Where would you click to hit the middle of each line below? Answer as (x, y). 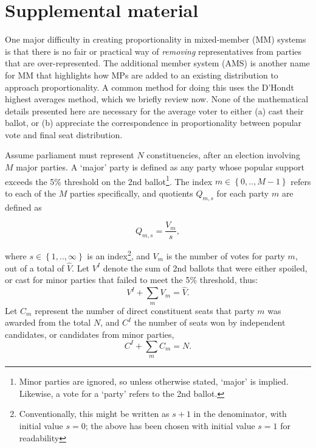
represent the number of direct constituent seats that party (145, 310)
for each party (243, 193)
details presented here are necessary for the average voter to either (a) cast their (154, 110)
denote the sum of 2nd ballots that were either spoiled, (205, 268)
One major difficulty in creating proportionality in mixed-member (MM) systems (156, 39)
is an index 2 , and (118, 255)
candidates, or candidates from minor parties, (90, 334)
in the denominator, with (240, 414)
